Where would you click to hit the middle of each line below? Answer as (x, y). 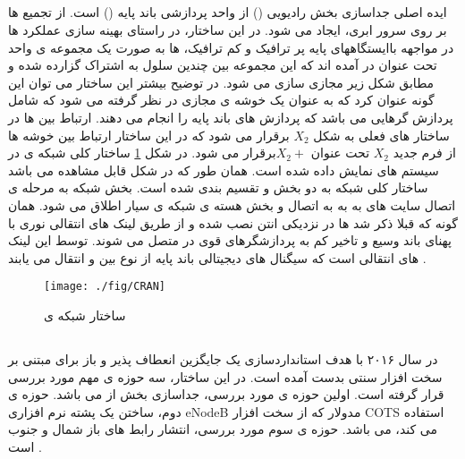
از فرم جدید (424, 153)
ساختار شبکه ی (85, 314)
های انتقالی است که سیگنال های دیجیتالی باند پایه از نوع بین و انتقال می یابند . (217, 257)
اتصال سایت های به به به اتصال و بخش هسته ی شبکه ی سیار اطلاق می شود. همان (232, 204)
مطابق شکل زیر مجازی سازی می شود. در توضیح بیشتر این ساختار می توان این (221, 82)
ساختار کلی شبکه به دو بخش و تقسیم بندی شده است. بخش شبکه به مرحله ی (218, 187)
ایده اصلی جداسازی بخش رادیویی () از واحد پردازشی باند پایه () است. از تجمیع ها (228, 12)
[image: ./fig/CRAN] (105, 287)
